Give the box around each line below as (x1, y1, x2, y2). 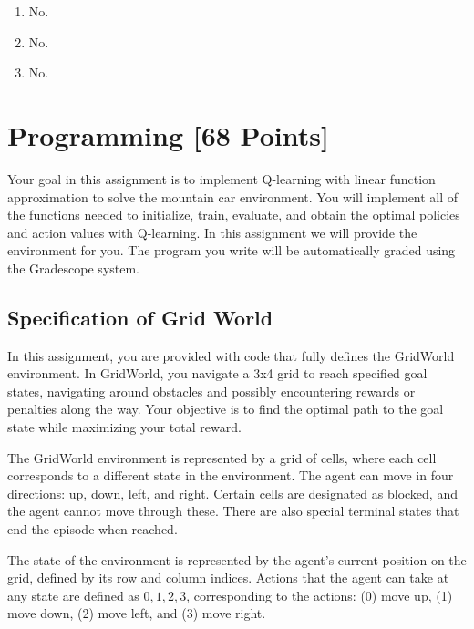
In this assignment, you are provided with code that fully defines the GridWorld (7, 345, 455, 365)
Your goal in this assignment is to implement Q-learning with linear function (7, 169, 436, 188)
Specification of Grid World (7, 303, 273, 331)
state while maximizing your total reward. (7, 418, 242, 437)
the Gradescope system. (7, 258, 140, 277)
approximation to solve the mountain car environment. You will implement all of (7, 187, 459, 206)
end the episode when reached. (7, 520, 178, 539)
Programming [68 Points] (7, 116, 329, 153)
